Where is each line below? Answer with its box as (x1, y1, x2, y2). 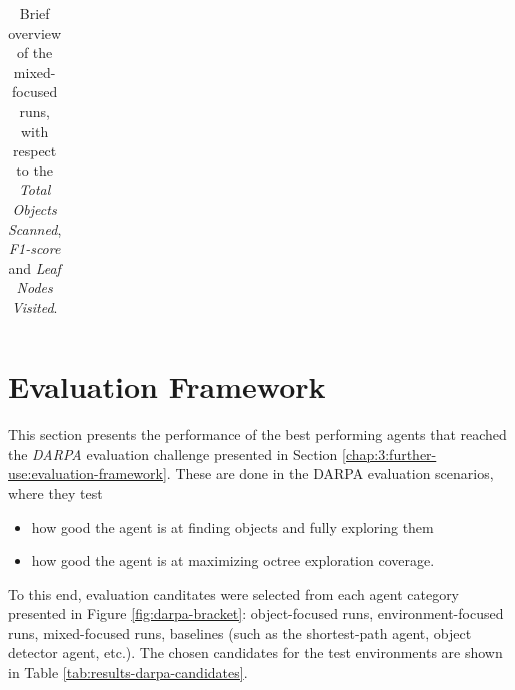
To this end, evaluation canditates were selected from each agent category (8, 583, 460, 604)
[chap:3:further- (342, 443, 437, 464)
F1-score (8, 238, 61, 259)
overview (8, 22, 62, 43)
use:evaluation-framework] (8, 463, 167, 484)
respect (12, 140, 57, 161)
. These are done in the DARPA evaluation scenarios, (166, 463, 494, 484)
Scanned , (8, 218, 62, 239)
